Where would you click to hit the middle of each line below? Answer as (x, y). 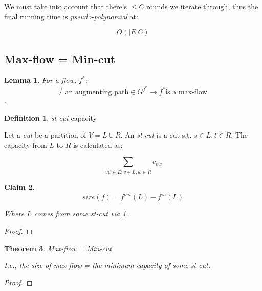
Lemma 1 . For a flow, (40, 80)
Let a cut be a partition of (45, 135)
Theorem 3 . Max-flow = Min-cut (58, 248)
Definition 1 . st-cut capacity (50, 117)
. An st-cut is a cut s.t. (156, 135)
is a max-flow (186, 92)
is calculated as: (98, 144)
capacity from (26, 144)
